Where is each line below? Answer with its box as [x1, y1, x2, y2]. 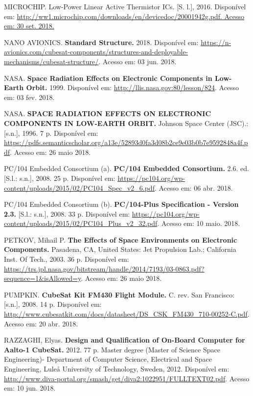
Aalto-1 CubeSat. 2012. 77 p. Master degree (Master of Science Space [4, 344, 220, 354]
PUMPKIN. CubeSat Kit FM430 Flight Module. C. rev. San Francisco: [4, 289, 235, 299]
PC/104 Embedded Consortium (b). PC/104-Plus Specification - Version [4, 199, 239, 209]
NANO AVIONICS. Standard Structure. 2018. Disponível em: [4, 37, 199, 47]
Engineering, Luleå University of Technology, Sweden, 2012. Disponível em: [4, 364, 230, 373]
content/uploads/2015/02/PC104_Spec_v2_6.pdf [4, 182, 155, 193]
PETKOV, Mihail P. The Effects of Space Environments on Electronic [4, 234, 237, 245]
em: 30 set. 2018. [4, 21, 54, 31]
